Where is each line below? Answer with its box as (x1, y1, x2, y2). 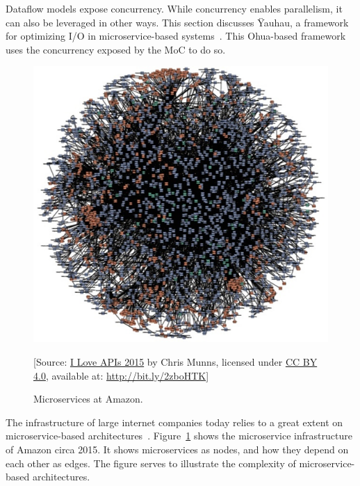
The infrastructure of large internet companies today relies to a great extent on (6, 414, 343, 429)
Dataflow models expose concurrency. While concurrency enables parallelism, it (6, 1, 343, 15)
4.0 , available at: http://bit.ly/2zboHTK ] (33, 368, 209, 382)
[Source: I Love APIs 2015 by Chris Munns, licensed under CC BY (33, 355, 318, 369)
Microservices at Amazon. (33, 391, 143, 406)
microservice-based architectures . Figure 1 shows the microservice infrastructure (6, 428, 352, 443)
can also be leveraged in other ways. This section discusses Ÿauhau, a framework (6, 15, 349, 29)
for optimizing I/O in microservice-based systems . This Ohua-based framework (6, 29, 346, 43)
